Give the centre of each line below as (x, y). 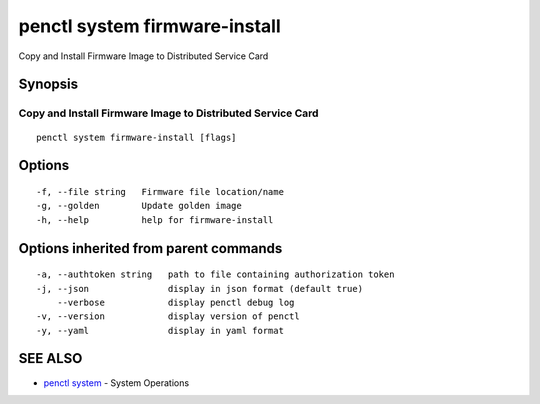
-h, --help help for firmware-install (155, 219)
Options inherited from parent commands (150, 248)
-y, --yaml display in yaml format (160, 330)
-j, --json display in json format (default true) (200, 288)
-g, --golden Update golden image (139, 206)
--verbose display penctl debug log (175, 302)
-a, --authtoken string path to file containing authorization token (215, 274)
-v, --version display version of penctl (168, 316)
